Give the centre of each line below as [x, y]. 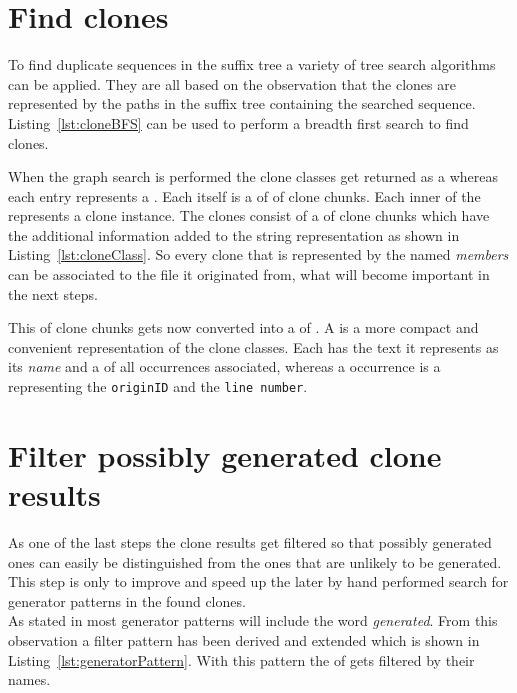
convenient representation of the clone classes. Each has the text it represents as [253, 346]
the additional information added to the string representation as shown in [234, 234]
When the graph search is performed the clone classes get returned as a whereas [253, 176]
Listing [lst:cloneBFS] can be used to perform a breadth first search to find [238, 122]
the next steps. [53, 293]
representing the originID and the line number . [158, 386]
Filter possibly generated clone [225, 454]
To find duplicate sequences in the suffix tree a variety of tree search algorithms [252, 64]
